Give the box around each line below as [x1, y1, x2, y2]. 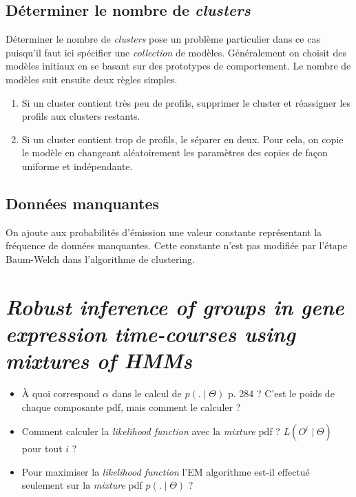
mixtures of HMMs [6, 346, 192, 375]
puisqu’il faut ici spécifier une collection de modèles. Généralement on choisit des [6, 45, 346, 59]
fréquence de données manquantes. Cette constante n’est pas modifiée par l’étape [6, 238, 348, 253]
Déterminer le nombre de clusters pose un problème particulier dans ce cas [6, 32, 320, 46]
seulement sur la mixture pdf [21, 478, 143, 492]
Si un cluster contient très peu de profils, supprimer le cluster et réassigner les [21, 95, 351, 109]
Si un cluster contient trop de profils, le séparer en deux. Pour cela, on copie [21, 131, 344, 146]
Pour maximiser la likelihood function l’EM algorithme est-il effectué [21, 464, 310, 478]
